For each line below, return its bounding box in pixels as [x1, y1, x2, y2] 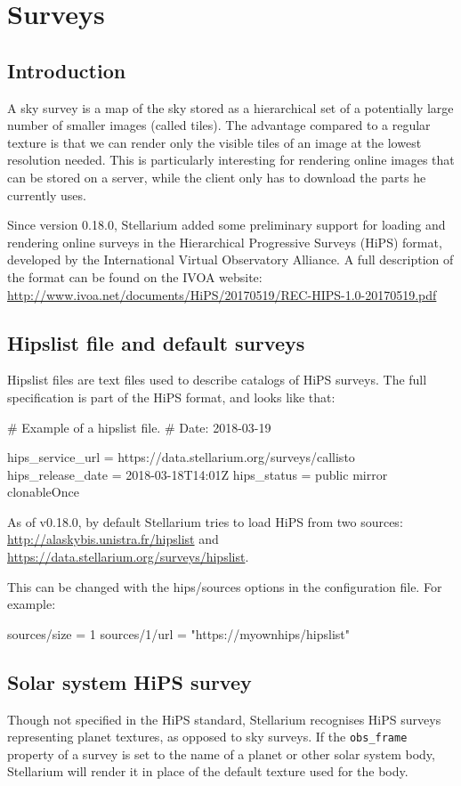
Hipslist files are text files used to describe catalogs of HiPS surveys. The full [7, 370, 427, 389]
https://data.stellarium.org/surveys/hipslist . [7, 547, 249, 566]
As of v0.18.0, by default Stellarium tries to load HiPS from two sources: [7, 512, 403, 531]
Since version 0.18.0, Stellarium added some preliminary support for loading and [7, 215, 446, 234]
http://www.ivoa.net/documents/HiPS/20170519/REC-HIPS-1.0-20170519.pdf [7, 285, 437, 304]
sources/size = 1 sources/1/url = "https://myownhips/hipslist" [7, 624, 350, 643]
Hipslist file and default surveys [7, 328, 305, 356]
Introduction [7, 56, 126, 84]
